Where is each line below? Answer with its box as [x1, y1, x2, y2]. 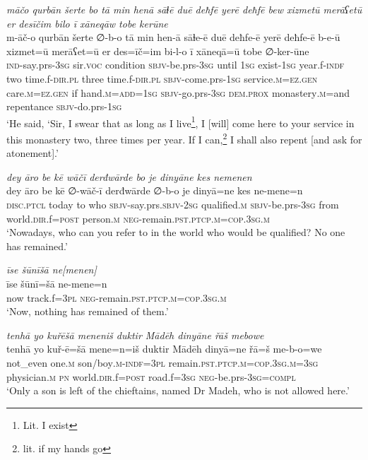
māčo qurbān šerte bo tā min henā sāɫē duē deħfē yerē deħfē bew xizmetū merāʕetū [6, 2, 362, 16]
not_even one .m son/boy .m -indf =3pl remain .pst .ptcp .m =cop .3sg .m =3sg [6, 355, 319, 370]
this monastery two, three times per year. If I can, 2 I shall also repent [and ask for [6, 130, 362, 146]
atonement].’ [6, 146, 59, 160]
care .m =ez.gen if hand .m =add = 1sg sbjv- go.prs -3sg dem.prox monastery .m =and [6, 85, 350, 100]
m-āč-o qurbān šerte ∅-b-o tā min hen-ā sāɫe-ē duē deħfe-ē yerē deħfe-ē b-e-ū [6, 30, 340, 45]
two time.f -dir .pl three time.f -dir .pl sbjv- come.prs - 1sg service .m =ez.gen [6, 71, 318, 85]
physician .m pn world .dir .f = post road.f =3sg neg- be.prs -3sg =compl [6, 369, 296, 384]
